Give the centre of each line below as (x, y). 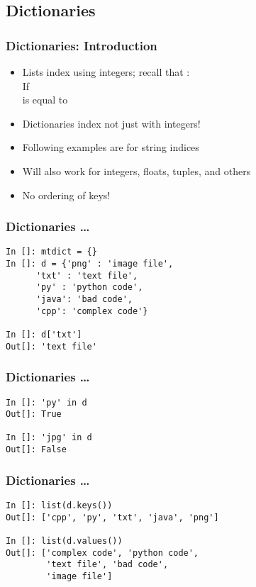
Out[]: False (36, 450)
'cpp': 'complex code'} (92, 311)
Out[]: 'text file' (51, 346)
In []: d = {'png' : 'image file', (90, 264)
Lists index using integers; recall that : (106, 72)
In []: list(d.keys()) (59, 505)
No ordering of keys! (66, 195)
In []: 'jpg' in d (49, 438)
